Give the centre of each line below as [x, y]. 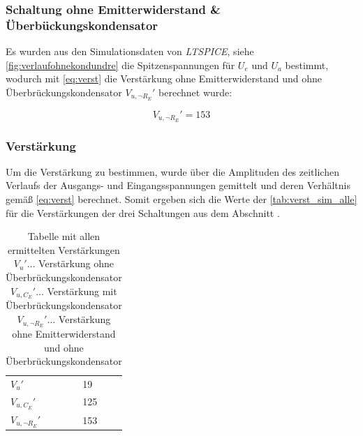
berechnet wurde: [195, 92]
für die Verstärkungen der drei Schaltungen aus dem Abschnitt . [143, 212]
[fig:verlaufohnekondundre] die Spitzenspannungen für [120, 65]
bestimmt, [307, 65]
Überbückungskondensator [82, 25]
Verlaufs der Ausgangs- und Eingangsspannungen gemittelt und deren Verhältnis [178, 185]
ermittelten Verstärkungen [64, 249]
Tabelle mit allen [64, 236]
